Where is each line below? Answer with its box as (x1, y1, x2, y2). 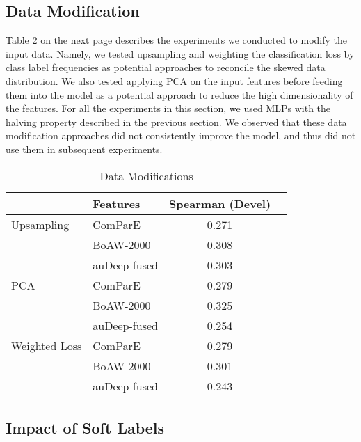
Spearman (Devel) (168, 195, 271, 212)
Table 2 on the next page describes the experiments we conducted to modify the (6, 33, 348, 47)
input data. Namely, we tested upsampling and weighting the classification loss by (6, 46, 355, 61)
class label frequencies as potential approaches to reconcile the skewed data (6, 60, 326, 74)
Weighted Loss (11, 337, 82, 354)
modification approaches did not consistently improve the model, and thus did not (6, 128, 356, 143)
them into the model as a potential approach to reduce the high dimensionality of (6, 87, 353, 102)
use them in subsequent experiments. (6, 141, 163, 156)
